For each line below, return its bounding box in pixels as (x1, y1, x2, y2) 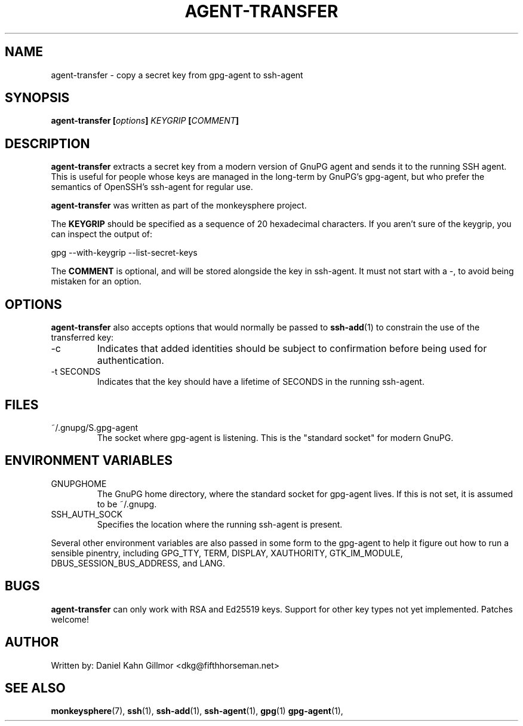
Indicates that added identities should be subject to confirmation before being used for (97, 342, 487, 355)
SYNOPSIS (5, 90, 70, 106)
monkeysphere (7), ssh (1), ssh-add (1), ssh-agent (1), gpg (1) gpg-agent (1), (51, 706, 343, 716)
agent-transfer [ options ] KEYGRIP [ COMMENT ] (51, 115, 239, 126)
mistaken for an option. (51, 276, 141, 287)
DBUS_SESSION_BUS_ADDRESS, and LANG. (51, 557, 226, 568)
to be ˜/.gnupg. (97, 498, 157, 509)
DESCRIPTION (5, 136, 90, 151)
